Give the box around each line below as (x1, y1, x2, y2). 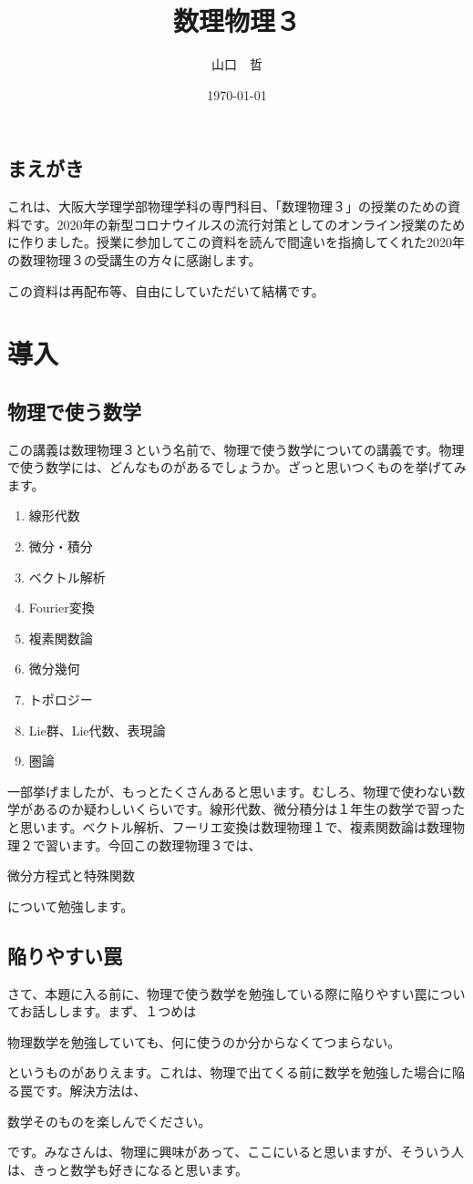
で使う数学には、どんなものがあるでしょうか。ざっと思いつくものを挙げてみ (7, 458, 467, 477)
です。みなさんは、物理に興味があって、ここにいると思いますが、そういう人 (7, 1142, 464, 1161)
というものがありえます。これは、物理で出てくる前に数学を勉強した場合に (7, 1063, 452, 1082)
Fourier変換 (28, 598, 95, 617)
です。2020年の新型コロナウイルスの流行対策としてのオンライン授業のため (19, 214, 466, 233)
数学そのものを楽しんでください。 (7, 1111, 211, 1130)
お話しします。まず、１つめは (19, 1002, 197, 1021)
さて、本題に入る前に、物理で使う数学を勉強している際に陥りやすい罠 (7, 983, 427, 1003)
